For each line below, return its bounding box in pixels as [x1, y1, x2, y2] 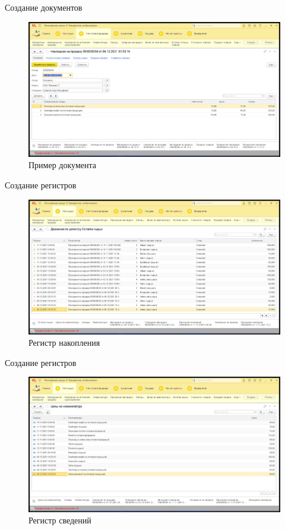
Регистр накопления [28, 336, 100, 349]
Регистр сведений [28, 514, 91, 526]
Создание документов [5, 1, 83, 13]
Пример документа [28, 159, 96, 171]
